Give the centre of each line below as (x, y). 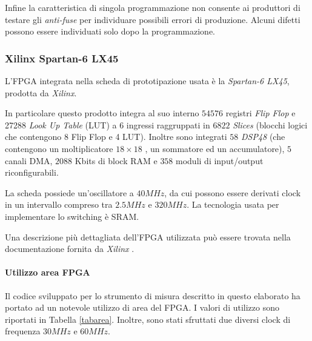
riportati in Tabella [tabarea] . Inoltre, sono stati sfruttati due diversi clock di (148, 319)
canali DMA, (29, 160)
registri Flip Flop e (261, 113)
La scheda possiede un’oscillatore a (69, 192)
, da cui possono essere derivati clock (233, 192)
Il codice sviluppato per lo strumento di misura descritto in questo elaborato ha (153, 295)
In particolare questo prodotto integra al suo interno (102, 113)
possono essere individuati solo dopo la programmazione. (110, 31)
